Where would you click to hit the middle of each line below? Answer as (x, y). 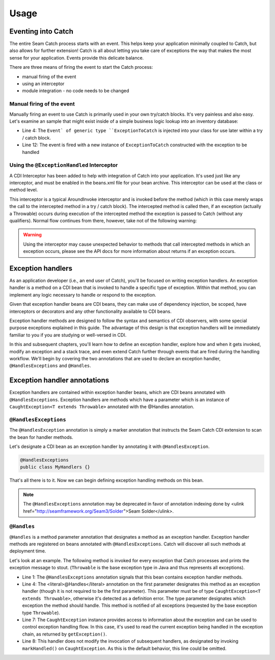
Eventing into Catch (41, 31)
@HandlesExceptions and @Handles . (50, 366)
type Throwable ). (41, 613)
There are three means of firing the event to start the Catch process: (81, 67)
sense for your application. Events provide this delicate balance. (77, 58)
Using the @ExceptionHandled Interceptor (64, 165)
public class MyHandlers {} (55, 467)
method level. (24, 190)
